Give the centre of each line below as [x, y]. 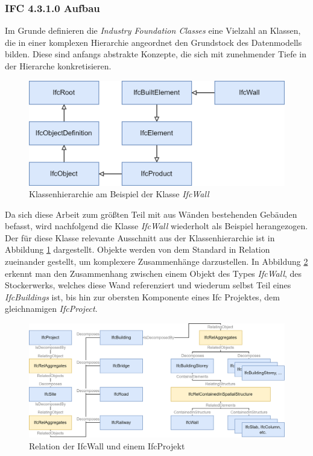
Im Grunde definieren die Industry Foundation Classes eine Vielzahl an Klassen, [153, 30]
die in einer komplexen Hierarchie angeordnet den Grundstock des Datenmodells [153, 42]
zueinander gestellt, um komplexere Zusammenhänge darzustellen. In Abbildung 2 [156, 261]
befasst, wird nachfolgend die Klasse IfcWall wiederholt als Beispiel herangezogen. [156, 226]
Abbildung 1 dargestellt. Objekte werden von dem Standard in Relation [138, 249]
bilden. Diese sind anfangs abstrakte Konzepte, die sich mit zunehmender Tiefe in [156, 54]
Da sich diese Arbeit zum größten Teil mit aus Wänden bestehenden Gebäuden [151, 214]
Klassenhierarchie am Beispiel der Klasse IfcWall [119, 194]
